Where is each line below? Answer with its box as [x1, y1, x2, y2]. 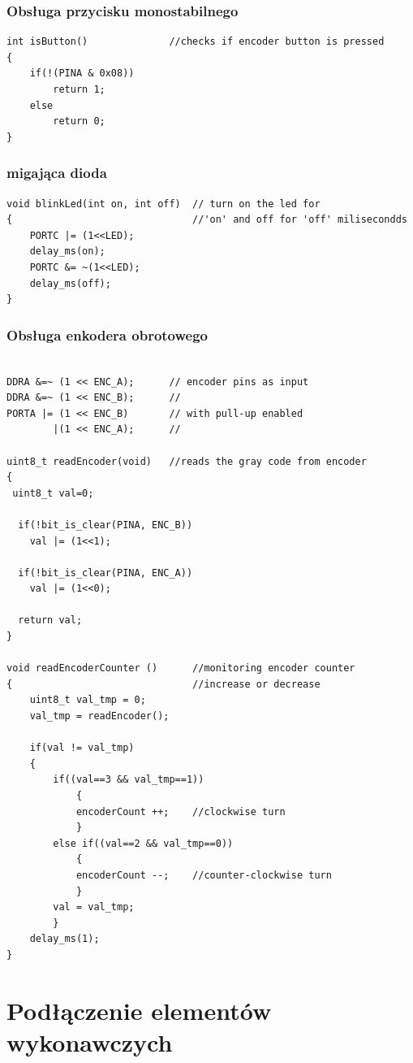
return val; [18, 614, 83, 627]
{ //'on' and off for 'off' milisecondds [6, 214, 407, 226]
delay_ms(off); [29, 277, 111, 289]
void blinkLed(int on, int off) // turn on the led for [6, 197, 321, 210]
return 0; [53, 115, 105, 128]
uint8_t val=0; [12, 487, 94, 499]
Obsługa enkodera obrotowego [6, 324, 208, 345]
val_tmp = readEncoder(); [29, 710, 170, 722]
